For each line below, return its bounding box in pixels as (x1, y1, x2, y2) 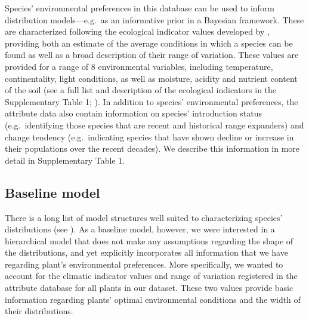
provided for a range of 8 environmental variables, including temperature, (5, 60, 273, 72)
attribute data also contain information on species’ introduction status (5, 107, 262, 119)
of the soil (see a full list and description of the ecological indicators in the (5, 84, 277, 96)
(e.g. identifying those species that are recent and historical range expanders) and (5, 118, 304, 131)
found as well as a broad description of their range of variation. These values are (5, 48, 299, 61)
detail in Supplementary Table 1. (5, 154, 125, 166)
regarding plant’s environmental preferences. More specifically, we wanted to (5, 257, 283, 270)
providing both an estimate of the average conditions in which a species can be (5, 36, 293, 49)
